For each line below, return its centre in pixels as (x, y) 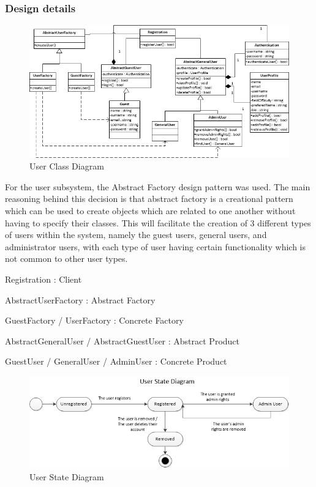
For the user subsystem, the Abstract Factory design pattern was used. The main (158, 186)
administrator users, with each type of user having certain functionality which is (155, 246)
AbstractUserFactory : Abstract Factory (80, 299)
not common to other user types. (66, 258)
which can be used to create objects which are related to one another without (150, 211)
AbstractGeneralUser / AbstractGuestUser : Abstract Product (122, 340)
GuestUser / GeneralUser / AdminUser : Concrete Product (116, 361)
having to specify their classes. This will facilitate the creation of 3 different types (158, 222)
